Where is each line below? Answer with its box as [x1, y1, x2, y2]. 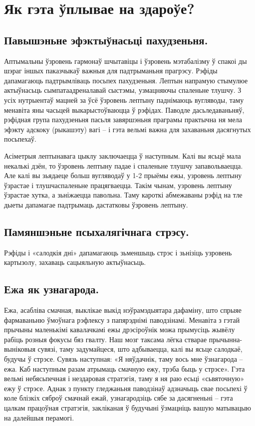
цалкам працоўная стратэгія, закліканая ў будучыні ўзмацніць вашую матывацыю [4, 403, 252, 413]
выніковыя [4, 344, 35, 354]
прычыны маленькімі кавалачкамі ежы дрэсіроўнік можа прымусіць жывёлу [4, 324, 235, 335]
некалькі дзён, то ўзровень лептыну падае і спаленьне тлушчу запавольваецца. [4, 160, 243, 171]
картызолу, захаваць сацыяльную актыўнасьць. [4, 257, 146, 267]
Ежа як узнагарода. [4, 281, 99, 297]
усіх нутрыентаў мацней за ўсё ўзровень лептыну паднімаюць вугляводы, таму [4, 94, 244, 105]
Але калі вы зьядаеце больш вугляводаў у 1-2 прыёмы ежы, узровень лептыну [4, 170, 242, 181]
